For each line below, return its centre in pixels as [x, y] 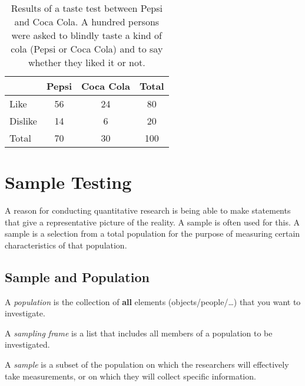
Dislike [23, 121]
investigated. [27, 344]
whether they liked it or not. [87, 62]
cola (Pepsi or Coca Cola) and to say [87, 49]
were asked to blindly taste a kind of [87, 35]
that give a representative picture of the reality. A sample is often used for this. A [152, 222]
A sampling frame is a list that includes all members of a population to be [139, 333]
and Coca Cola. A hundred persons [87, 22]
